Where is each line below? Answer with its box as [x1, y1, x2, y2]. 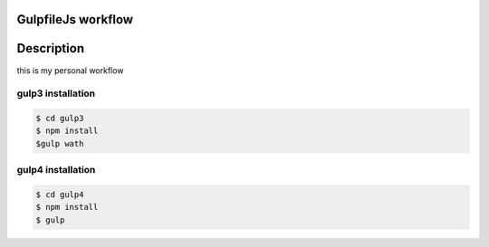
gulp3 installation [16, 87, 96, 100]
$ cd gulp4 [35, 190, 84, 199]
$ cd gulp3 [35, 113, 84, 124]
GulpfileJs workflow [16, 12, 134, 27]
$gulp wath [35, 138, 84, 148]
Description [16, 41, 85, 56]
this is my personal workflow [16, 64, 124, 76]
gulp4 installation [16, 164, 96, 176]
